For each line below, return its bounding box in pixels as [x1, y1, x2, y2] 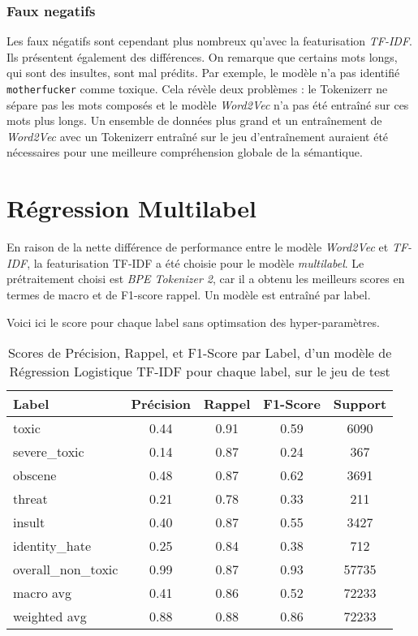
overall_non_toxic [13, 560, 119, 579]
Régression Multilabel [6, 191, 257, 225]
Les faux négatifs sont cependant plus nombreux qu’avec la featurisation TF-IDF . [6, 32, 412, 49]
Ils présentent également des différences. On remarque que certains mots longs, [6, 48, 398, 65]
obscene [13, 466, 57, 485]
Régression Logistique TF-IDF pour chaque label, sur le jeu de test [9, 362, 390, 381]
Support [333, 394, 387, 414]
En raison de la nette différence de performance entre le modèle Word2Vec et [6, 238, 389, 256]
